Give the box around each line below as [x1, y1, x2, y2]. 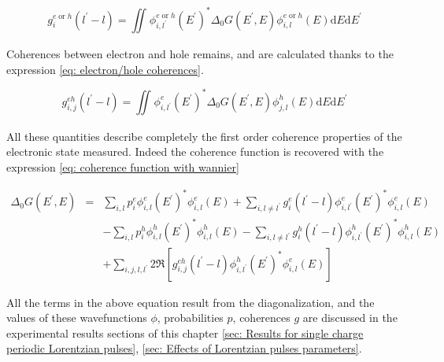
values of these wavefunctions [6, 309, 147, 326]
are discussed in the [302, 309, 398, 326]
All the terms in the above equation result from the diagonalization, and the [6, 294, 375, 310]
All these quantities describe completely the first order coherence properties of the [6, 127, 402, 144]
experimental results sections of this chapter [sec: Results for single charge [6, 324, 364, 341]
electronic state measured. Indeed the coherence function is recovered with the [6, 143, 384, 160]
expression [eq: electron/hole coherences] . [6, 61, 204, 77]
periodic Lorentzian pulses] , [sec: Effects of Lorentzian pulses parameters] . [6, 340, 362, 356]
